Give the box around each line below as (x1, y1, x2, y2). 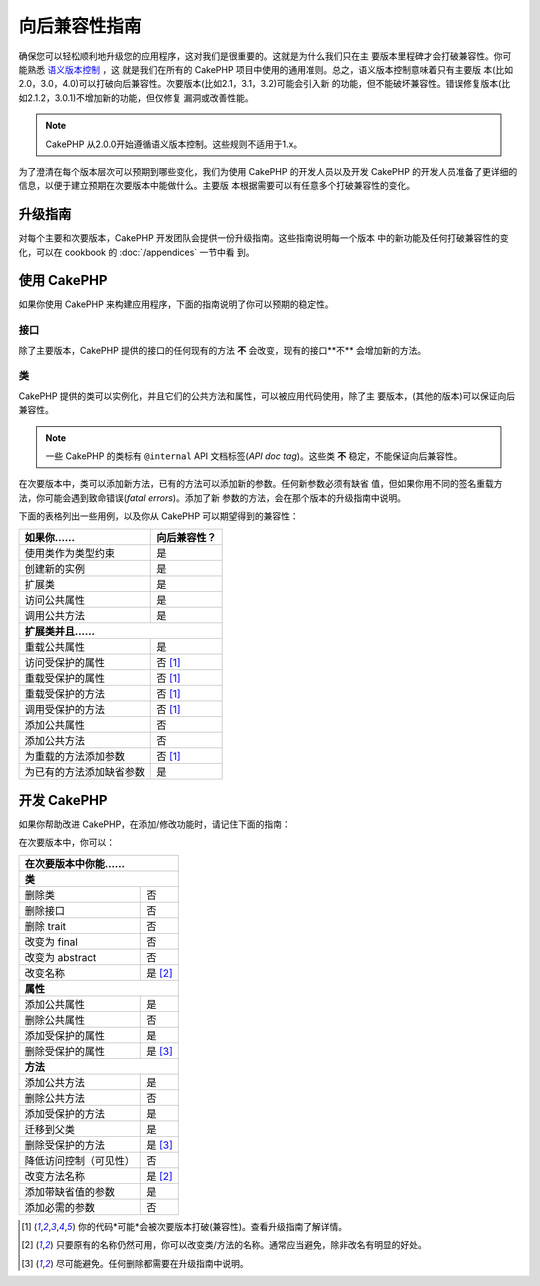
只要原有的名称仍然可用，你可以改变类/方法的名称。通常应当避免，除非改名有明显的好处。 (55, 1239, 427, 1251)
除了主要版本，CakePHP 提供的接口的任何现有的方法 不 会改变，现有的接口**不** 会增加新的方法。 (18, 344, 427, 356)
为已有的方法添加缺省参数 (24, 765, 145, 779)
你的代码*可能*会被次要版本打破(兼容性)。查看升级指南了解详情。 (77, 1220, 348, 1232)
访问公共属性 (24, 593, 85, 607)
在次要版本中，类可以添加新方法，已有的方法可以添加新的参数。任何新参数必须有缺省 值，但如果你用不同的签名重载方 (18, 478, 503, 490)
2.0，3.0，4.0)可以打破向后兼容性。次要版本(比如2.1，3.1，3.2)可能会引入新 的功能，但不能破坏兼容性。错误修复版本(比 (18, 78, 511, 90)
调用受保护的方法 (24, 702, 105, 716)
